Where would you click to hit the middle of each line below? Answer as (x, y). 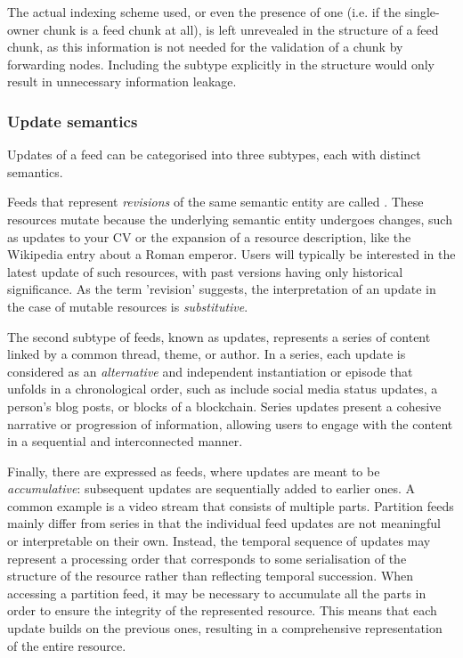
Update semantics (73, 121)
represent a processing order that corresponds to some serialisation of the (207, 558)
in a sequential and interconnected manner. (125, 441)
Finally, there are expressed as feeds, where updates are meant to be (194, 471)
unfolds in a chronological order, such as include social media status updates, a (223, 389)
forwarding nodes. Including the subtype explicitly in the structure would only (221, 64)
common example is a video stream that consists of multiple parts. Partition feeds (231, 505)
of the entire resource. (67, 645)
